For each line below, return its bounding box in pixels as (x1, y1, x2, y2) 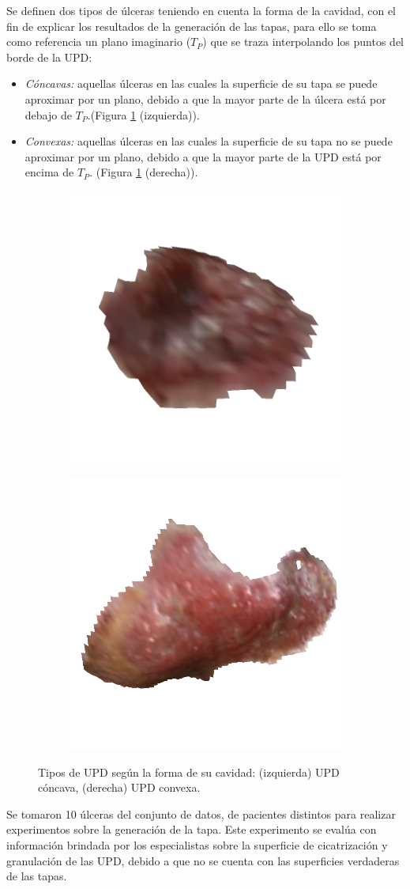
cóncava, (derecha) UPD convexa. (38, 779, 201, 796)
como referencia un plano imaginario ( (6, 33, 191, 50)
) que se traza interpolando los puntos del (202, 33, 404, 50)
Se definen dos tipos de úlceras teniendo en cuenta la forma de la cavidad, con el (6, 2, 397, 18)
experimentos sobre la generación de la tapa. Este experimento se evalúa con (6, 821, 377, 838)
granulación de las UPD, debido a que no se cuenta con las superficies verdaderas (6, 852, 400, 868)
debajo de (24, 106, 72, 123)
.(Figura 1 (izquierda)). (87, 106, 200, 123)
